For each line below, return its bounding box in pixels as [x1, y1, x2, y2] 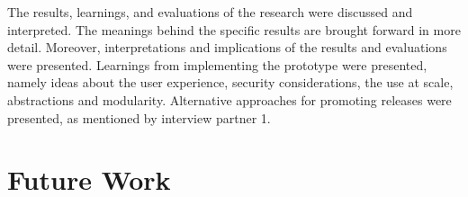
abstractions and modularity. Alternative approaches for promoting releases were [7, 90, 452, 109]
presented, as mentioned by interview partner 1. [7, 108, 271, 127]
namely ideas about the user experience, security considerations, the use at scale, [7, 73, 454, 92]
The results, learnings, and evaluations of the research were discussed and [7, 3, 413, 21]
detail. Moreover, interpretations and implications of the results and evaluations [7, 38, 447, 57]
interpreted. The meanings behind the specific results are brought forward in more [7, 20, 461, 39]
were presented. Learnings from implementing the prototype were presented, [7, 55, 427, 74]
